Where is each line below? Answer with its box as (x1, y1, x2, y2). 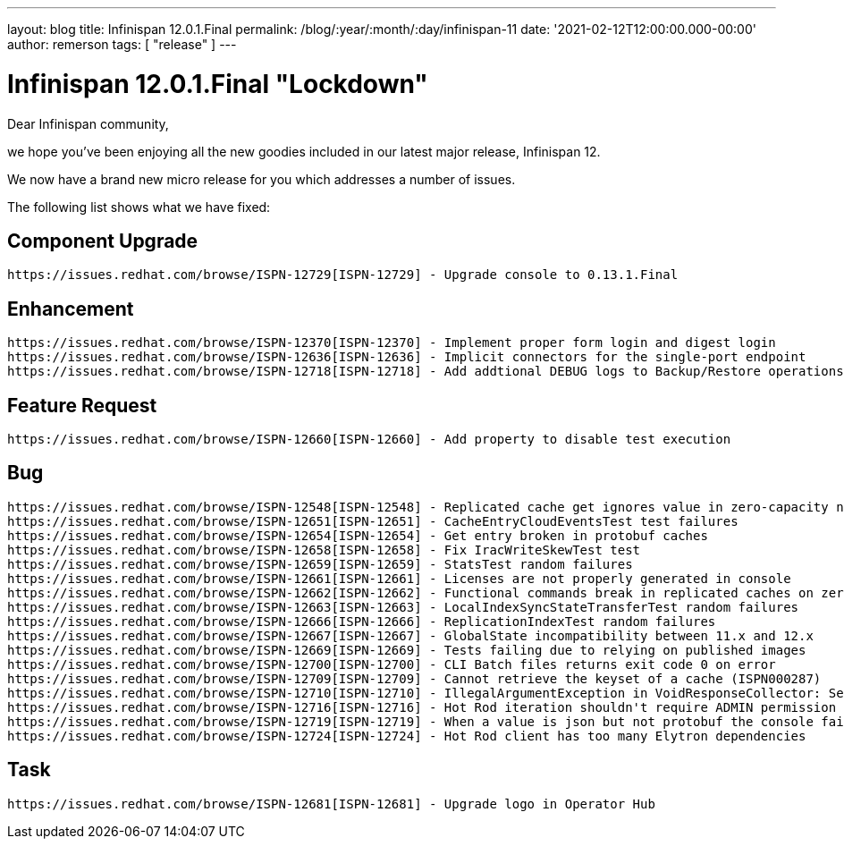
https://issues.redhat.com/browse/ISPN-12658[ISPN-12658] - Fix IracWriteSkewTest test (7, 542, 641, 557)
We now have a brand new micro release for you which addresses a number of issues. (7, 171, 516, 187)
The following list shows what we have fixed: (7, 199, 271, 215)
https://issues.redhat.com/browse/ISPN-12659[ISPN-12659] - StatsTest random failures (7, 556, 633, 571)
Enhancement (7, 297, 134, 320)
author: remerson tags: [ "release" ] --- (7, 37, 237, 52)
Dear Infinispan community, (7, 115, 169, 131)
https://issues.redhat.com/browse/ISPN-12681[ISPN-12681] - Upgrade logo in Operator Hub (7, 796, 655, 811)
